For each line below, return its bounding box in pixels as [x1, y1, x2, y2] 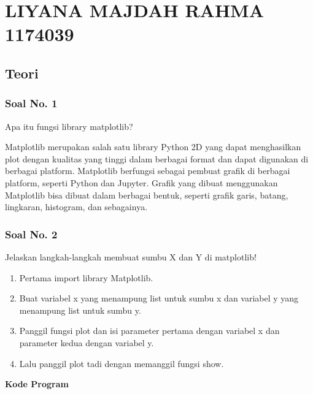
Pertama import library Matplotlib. [19, 271, 153, 284]
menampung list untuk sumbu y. [19, 303, 141, 316]
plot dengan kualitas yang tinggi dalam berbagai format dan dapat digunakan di [5, 152, 309, 165]
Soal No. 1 [5, 96, 58, 111]
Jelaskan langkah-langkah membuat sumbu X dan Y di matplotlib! [5, 250, 257, 263]
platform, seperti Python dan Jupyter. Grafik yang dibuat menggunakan [5, 176, 278, 189]
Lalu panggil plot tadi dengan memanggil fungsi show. [19, 357, 224, 369]
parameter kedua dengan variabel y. [19, 336, 154, 349]
